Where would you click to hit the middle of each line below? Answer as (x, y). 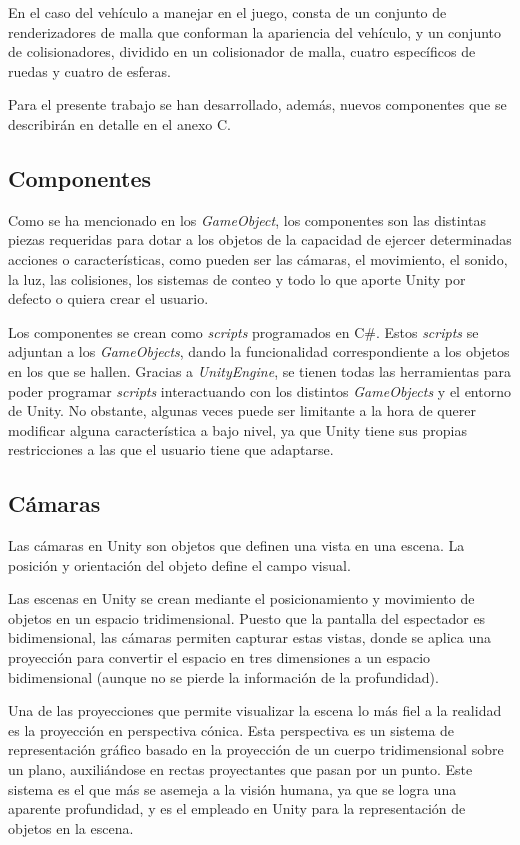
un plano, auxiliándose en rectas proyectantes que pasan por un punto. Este (240, 769)
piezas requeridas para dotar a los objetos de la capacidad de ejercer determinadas (260, 239)
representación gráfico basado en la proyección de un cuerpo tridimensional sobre (256, 749)
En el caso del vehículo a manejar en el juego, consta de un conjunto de (227, 12)
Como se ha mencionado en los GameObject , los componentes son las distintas (247, 219)
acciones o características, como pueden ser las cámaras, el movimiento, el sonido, (258, 258)
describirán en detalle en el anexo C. (119, 123)
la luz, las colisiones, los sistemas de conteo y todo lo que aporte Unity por (237, 278)
